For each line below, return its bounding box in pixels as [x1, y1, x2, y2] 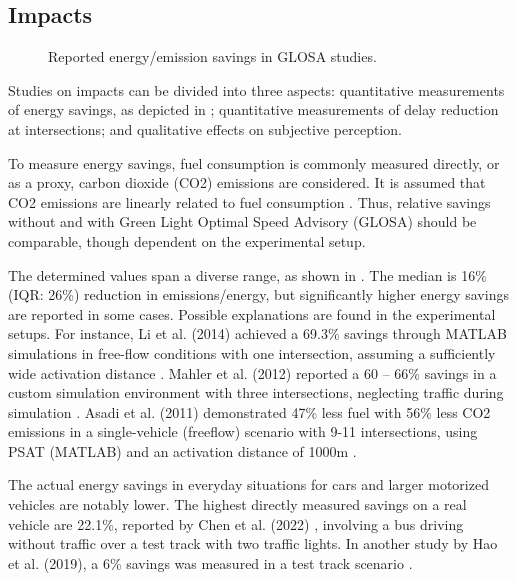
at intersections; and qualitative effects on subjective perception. [8, 118, 402, 139]
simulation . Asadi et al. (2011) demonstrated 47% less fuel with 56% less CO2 [8, 401, 491, 422]
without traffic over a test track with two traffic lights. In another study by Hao [8, 533, 498, 554]
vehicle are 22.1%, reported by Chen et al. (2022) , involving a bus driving [8, 513, 464, 534]
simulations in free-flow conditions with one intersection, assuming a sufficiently [8, 342, 496, 363]
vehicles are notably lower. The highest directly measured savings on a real [8, 494, 467, 515]
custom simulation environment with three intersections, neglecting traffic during [8, 382, 504, 403]
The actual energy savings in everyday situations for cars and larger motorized [8, 474, 489, 495]
